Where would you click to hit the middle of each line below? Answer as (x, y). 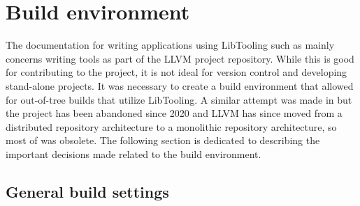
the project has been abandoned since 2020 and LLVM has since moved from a (174, 113)
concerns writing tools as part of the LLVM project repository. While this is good (180, 58)
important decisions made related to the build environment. (134, 153)
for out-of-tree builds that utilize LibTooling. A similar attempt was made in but (179, 99)
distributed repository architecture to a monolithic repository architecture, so (171, 126)
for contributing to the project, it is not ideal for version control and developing (177, 72)
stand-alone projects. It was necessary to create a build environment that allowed (180, 85)
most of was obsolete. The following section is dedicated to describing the (163, 140)
